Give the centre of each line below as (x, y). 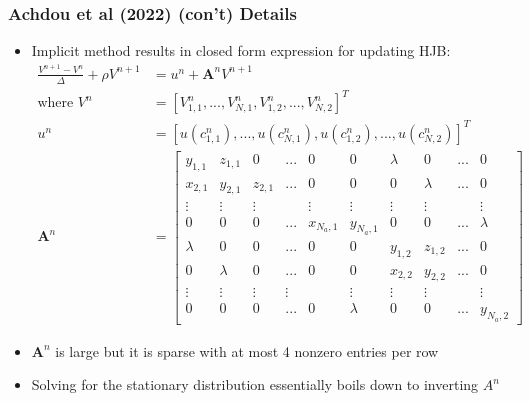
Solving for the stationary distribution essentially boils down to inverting (255, 384)
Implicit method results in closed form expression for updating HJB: (241, 50)
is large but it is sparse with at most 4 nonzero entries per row (247, 350)
